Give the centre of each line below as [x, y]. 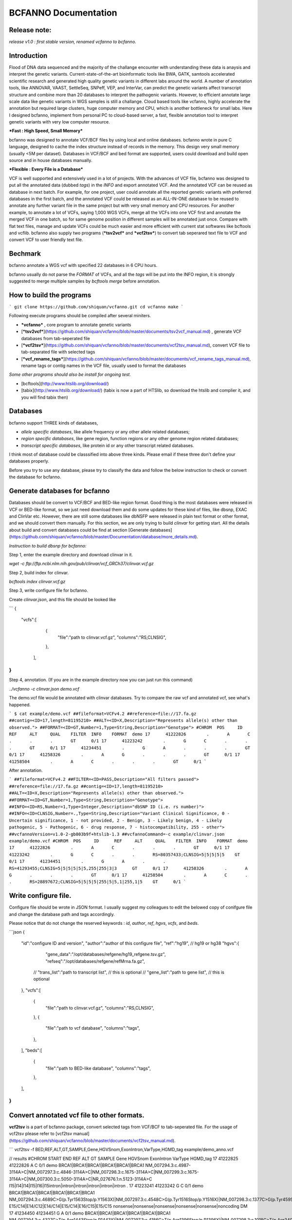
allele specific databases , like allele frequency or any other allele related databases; [105, 431]
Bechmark [25, 254]
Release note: [30, 30]
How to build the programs [50, 295]
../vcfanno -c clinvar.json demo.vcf [44, 689]
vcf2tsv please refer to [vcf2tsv [41, 1134]
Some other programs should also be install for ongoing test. [70, 375]
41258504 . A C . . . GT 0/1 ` [108, 762]
